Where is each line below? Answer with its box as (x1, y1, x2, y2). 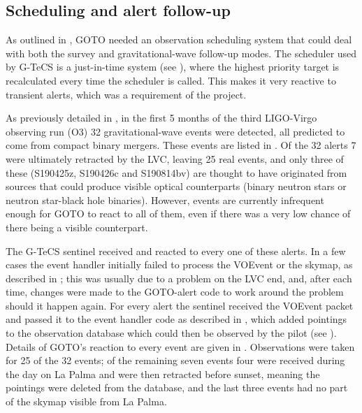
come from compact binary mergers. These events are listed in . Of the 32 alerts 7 (6, 138, 356, 152)
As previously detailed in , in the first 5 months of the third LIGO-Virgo (6, 110, 317, 125)
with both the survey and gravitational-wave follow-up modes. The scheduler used (6, 45, 357, 60)
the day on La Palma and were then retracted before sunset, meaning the (6, 366, 320, 381)
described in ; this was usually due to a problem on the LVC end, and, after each (6, 270, 352, 285)
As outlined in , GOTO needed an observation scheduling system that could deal (6, 32, 352, 47)
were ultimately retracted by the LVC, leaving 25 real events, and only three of (6, 151, 344, 166)
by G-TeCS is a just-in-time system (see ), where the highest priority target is (6, 59, 340, 74)
